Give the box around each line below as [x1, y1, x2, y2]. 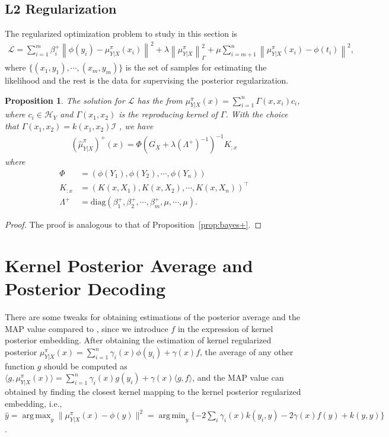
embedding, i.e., [5, 397, 62, 409]
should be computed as [44, 359, 127, 372]
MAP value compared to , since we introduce [5, 322, 168, 334]
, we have [119, 120, 154, 132]
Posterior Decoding [5, 276, 166, 301]
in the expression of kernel [177, 322, 273, 334]
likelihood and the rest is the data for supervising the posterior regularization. [5, 74, 289, 87]
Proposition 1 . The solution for [5, 94, 125, 106]
